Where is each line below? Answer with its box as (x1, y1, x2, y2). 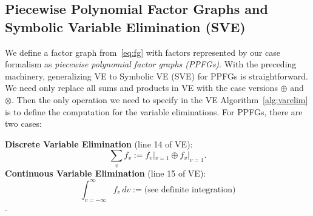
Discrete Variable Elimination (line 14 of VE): (5, 137, 193, 150)
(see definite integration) (144, 185, 236, 194)
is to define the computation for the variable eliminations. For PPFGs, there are (5, 105, 303, 118)
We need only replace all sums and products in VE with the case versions (5, 81, 278, 94)
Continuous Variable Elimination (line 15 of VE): (5, 166, 206, 179)
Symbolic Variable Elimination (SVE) (5, 17, 246, 36)
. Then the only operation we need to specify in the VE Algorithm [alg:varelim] (11, 93, 308, 106)
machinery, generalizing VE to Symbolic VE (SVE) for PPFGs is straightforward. (5, 69, 308, 82)
